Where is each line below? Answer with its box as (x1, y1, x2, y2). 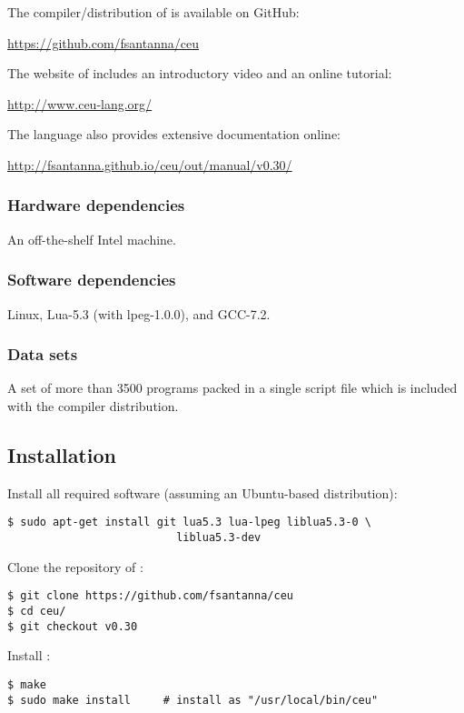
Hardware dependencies (7, 194, 185, 216)
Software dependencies (7, 268, 176, 291)
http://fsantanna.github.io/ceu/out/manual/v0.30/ (7, 155, 292, 174)
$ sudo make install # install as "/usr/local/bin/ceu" (7, 693, 379, 707)
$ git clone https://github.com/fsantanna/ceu (7, 589, 293, 603)
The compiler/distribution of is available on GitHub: (7, 3, 300, 21)
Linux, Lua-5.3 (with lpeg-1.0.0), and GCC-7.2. (7, 304, 271, 323)
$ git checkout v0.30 (7, 619, 138, 633)
